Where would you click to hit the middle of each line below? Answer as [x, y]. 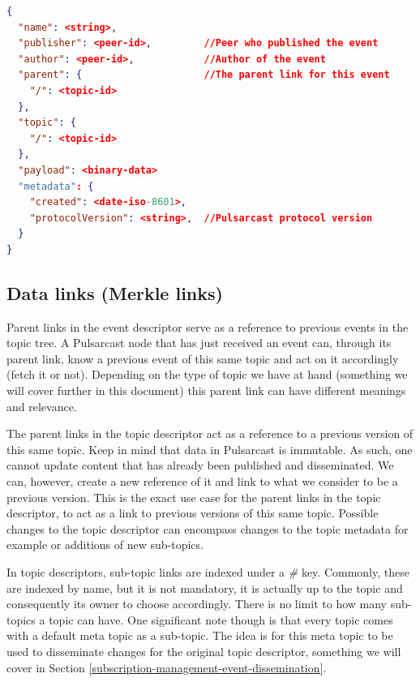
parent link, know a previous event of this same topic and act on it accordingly [203, 358]
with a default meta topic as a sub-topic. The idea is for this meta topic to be [200, 635]
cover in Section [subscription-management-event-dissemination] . [167, 667]
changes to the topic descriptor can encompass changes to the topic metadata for [208, 528]
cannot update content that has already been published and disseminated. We [200, 465]
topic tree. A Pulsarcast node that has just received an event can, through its [199, 343]
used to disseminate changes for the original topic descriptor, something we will [204, 651]
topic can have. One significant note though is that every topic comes [221, 619]
